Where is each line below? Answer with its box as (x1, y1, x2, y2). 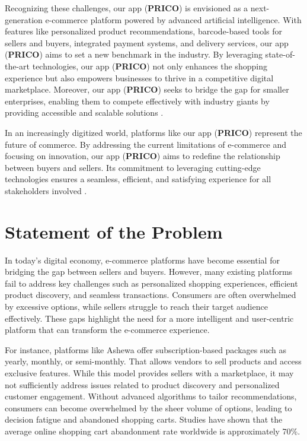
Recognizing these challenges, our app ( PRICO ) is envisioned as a (5, 2, 248, 14)
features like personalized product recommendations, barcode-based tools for (5, 25, 283, 37)
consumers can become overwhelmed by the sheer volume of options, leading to (5, 401, 292, 414)
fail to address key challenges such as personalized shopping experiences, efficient (5, 277, 298, 289)
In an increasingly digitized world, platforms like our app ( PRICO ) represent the (5, 126, 302, 138)
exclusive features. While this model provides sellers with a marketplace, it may (5, 366, 294, 379)
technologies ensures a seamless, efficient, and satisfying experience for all (5, 173, 271, 185)
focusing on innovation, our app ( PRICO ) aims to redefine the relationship (5, 150, 280, 162)
